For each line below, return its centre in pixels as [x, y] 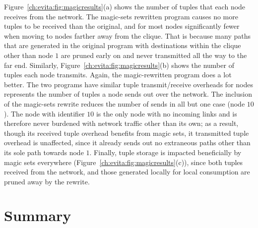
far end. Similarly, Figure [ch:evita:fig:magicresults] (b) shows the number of [119, 65]
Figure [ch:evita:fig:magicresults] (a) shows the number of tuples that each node [125, 6]
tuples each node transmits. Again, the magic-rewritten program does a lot [118, 75]
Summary [38, 215]
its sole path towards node [44, 152]
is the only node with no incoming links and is [166, 113]
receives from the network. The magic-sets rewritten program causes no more [121, 16]
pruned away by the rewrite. [47, 181]
